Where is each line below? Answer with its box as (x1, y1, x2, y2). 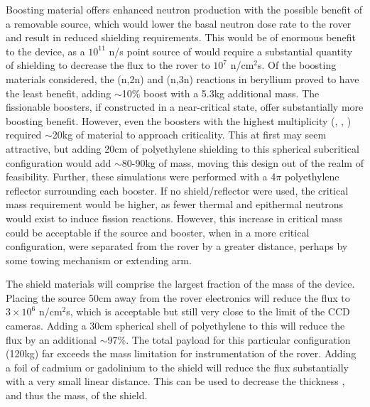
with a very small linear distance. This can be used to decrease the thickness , (6, 374, 345, 389)
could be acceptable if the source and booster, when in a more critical (6, 224, 310, 239)
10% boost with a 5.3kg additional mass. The (121, 85, 320, 100)
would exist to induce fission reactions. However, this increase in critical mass (6, 210, 342, 225)
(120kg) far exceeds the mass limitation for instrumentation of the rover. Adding (6, 346, 357, 361)
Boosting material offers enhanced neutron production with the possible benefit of (6, 2, 362, 16)
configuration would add (6, 155, 111, 170)
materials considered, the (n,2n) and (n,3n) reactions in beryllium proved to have (6, 71, 359, 86)
